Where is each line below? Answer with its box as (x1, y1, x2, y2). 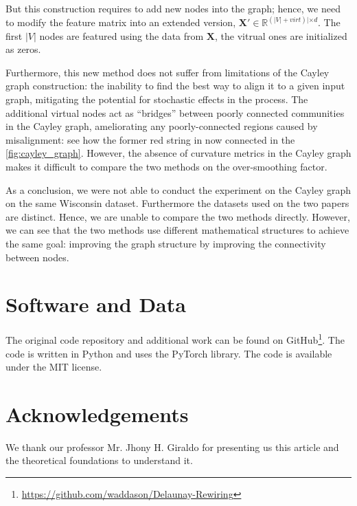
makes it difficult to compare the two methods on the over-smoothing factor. (5, 159, 327, 173)
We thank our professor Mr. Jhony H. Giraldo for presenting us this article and (5, 439, 339, 454)
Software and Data (5, 290, 186, 318)
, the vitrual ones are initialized (215, 28, 347, 43)
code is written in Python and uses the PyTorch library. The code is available (5, 346, 332, 360)
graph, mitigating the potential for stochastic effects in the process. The (5, 92, 308, 106)
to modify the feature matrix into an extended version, (5, 15, 236, 30)
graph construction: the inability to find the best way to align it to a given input (5, 78, 345, 93)
